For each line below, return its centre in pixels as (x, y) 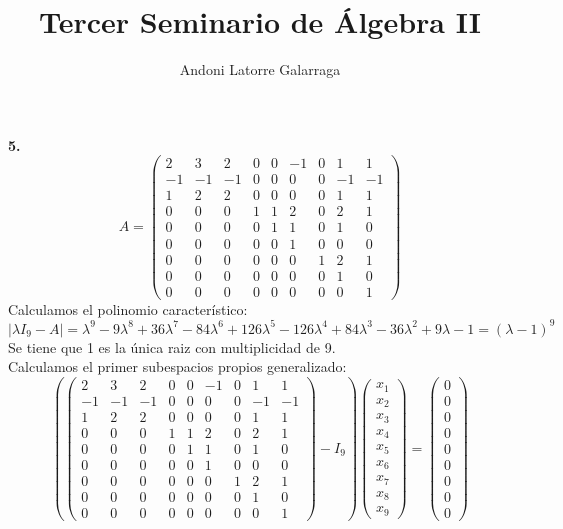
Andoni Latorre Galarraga (260, 69)
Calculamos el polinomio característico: (128, 308)
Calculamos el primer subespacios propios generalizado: (177, 366)
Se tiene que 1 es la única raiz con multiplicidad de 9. (172, 346)
